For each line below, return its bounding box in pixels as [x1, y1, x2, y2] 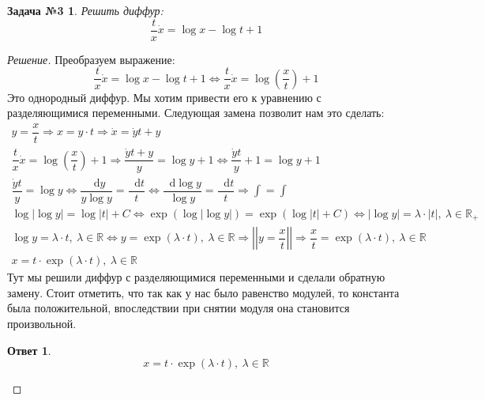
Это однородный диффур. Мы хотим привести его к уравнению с [7, 89, 321, 105]
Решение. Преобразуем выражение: [7, 51, 175, 67]
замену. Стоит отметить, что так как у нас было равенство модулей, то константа [7, 284, 400, 300]
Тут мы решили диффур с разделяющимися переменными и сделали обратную [7, 269, 385, 285]
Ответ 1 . [7, 342, 51, 358]
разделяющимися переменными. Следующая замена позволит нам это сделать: [7, 104, 385, 121]
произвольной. [7, 315, 77, 331]
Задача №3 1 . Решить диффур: [7, 2, 164, 18]
